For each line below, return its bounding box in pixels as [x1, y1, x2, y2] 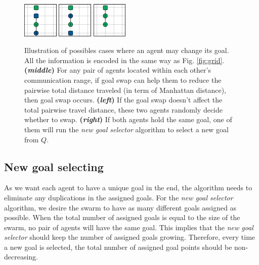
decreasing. [4, 251, 38, 262]
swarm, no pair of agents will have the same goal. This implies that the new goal [4, 222, 253, 232]
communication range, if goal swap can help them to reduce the [24, 74, 222, 85]
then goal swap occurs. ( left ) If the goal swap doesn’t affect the [24, 94, 223, 105]
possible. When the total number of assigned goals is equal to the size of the [4, 212, 240, 223]
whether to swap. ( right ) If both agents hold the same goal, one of [24, 114, 232, 125]
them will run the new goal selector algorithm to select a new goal [24, 124, 229, 134]
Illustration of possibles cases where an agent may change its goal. [24, 45, 229, 56]
